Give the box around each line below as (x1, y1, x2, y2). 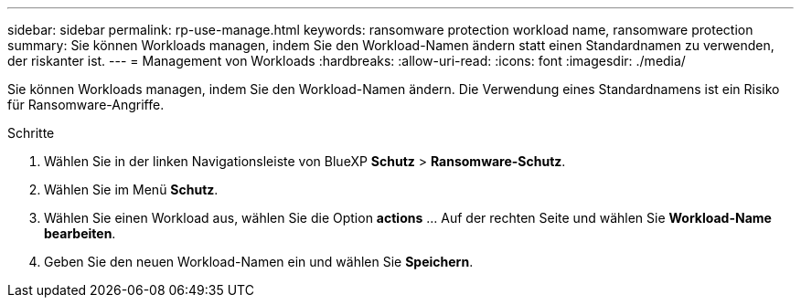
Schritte (7, 125, 55, 141)
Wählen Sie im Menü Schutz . (44, 182, 219, 197)
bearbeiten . (44, 226, 116, 241)
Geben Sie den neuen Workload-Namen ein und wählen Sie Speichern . (44, 254, 474, 269)
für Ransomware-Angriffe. (7, 97, 165, 112)
